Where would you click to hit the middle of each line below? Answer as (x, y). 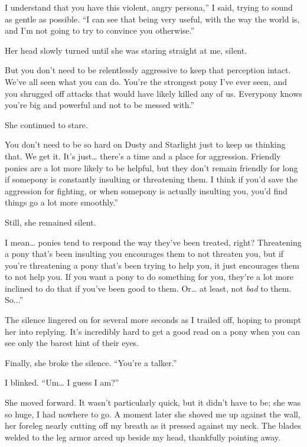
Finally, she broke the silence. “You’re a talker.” (91, 362)
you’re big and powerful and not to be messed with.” (100, 105)
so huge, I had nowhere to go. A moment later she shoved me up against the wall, (153, 414)
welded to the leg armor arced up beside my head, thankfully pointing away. (143, 437)
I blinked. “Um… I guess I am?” (62, 382)
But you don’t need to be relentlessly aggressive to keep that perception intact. (148, 70)
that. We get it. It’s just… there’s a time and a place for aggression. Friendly (143, 156)
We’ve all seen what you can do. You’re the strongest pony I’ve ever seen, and (146, 81)
